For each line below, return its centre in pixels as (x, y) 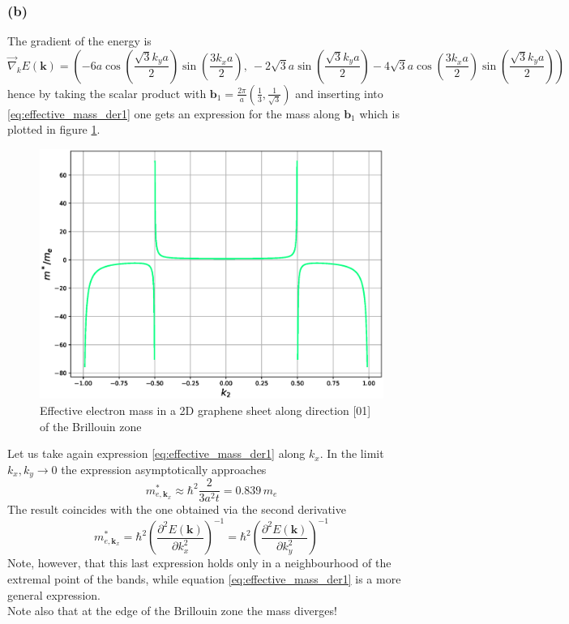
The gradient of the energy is (79, 41)
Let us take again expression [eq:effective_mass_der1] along (156, 453)
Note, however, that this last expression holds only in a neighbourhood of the (199, 563)
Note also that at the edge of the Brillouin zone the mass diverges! (172, 611)
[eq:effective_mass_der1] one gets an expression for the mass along (174, 113)
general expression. (54, 594)
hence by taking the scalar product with (107, 93)
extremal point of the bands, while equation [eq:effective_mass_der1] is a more (204, 578)
